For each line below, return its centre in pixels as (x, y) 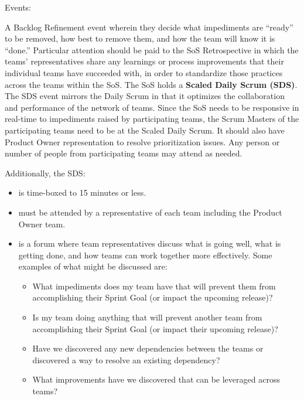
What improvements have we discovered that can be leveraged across (156, 379)
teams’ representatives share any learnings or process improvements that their (144, 61)
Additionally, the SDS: (45, 173)
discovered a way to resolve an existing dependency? (126, 359)
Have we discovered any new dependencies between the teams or (148, 348)
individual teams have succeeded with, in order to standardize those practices (144, 72)
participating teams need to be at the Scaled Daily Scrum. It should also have (145, 130)
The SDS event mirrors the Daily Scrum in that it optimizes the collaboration (145, 96)
